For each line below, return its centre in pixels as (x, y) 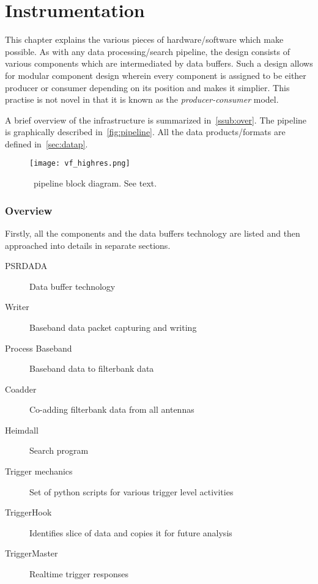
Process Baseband (39, 348)
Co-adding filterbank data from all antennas (112, 409)
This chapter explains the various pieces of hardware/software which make (144, 39)
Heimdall (22, 430)
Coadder (21, 389)
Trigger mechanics (39, 471)
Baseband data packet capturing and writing (113, 327)
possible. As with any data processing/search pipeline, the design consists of (147, 51)
